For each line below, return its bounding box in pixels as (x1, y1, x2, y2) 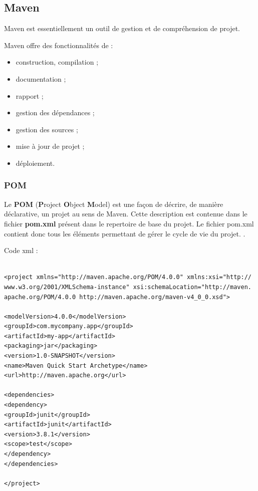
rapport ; (16, 90, 44, 101)
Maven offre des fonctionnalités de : (4, 40, 113, 50)
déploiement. (16, 157, 55, 168)
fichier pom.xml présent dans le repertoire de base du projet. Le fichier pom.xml (4, 218, 254, 228)
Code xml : (4, 245, 38, 256)
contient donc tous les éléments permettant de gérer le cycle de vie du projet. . (4, 228, 245, 238)
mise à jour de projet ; (16, 141, 85, 151)
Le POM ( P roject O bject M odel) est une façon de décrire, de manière (4, 198, 223, 209)
